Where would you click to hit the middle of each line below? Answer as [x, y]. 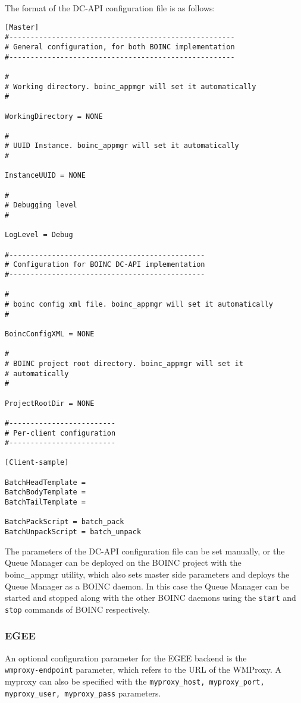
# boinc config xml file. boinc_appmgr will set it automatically [139, 304]
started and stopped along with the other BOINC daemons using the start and [150, 598]
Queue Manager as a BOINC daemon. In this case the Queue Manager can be [147, 586]
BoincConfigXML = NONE [50, 334]
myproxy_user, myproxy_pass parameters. [83, 693]
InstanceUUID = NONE [46, 176]
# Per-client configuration [60, 433]
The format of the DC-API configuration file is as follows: [110, 8]
